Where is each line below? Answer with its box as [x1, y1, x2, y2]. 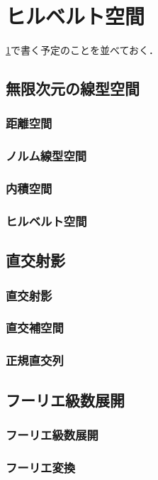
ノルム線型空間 [6, 147, 87, 165]
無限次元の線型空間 [6, 77, 140, 99]
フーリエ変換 [6, 458, 76, 476]
